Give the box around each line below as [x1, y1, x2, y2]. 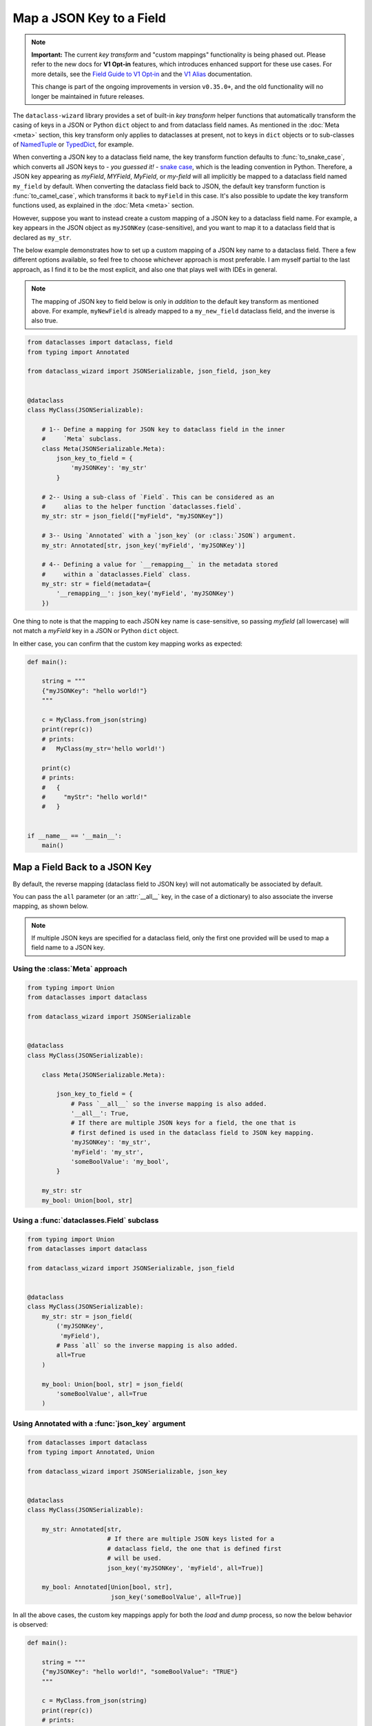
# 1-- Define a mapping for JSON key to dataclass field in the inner [41, 425, 286, 433]
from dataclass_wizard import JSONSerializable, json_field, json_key [27, 367, 271, 376]
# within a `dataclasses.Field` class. [41, 570, 191, 578]
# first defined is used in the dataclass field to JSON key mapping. [70, 1129, 315, 1136]
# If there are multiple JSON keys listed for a [107, 1535, 275, 1543]
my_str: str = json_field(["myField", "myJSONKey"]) [41, 512, 224, 521]
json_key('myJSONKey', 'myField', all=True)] [107, 1564, 264, 1572]
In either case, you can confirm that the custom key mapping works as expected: [12, 639, 242, 648]
